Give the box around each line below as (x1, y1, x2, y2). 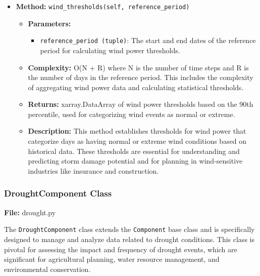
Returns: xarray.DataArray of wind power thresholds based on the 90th (28, 99, 253, 109)
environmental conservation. (4, 263, 91, 274)
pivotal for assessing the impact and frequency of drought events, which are (4, 244, 237, 254)
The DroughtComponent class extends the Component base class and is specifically (4, 224, 255, 234)
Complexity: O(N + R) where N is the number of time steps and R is (28, 62, 249, 72)
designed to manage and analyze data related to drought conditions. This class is (4, 233, 254, 244)
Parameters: (28, 18, 71, 28)
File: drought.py (4, 207, 56, 217)
